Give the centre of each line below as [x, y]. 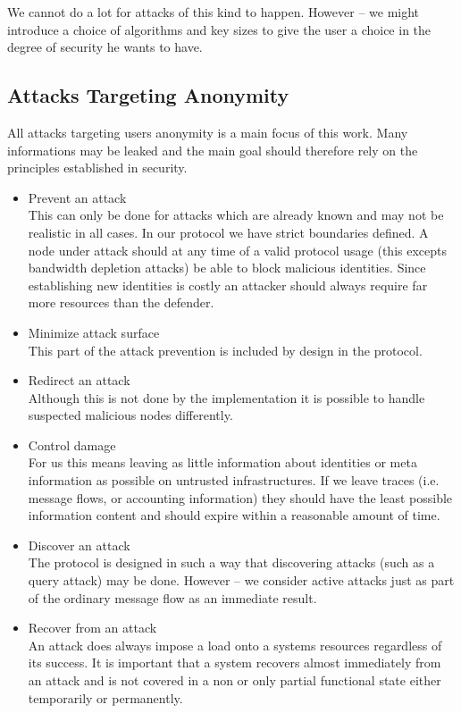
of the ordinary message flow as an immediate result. [172, 597]
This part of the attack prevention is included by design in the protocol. [225, 350]
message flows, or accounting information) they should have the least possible [240, 497]
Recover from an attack [92, 628]
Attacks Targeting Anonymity [148, 95]
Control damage [72, 445]
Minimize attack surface [94, 332]
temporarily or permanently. [105, 697]
